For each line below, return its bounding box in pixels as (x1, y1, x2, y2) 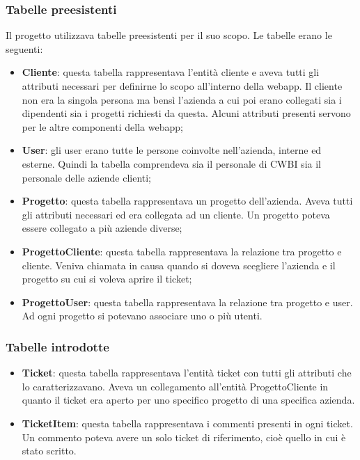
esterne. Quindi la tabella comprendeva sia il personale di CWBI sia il (22, 156, 321, 170)
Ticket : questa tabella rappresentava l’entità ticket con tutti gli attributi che (22, 365, 352, 380)
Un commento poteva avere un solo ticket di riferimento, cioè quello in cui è (22, 429, 346, 444)
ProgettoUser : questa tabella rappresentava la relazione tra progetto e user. (22, 294, 353, 309)
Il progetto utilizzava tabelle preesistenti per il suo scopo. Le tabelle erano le (6, 28, 332, 42)
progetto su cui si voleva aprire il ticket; (22, 271, 192, 286)
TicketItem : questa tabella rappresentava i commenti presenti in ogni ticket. (22, 415, 353, 430)
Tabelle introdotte (6, 338, 109, 355)
